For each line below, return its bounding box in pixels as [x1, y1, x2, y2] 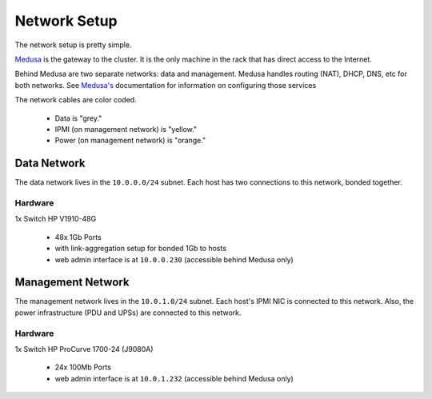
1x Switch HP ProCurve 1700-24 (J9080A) [14, 344, 154, 353]
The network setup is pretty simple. [14, 40, 132, 50]
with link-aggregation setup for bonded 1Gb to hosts [54, 244, 227, 253]
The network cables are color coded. [14, 95, 137, 105]
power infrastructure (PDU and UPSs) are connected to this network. [14, 308, 242, 317]
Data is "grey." [54, 113, 102, 123]
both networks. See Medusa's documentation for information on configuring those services [14, 80, 317, 90]
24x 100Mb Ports [54, 362, 112, 372]
